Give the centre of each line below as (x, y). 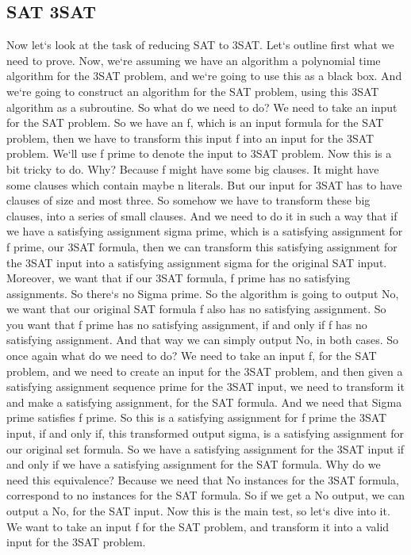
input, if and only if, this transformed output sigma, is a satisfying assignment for (205, 433)
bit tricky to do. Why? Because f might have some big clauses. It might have (193, 168)
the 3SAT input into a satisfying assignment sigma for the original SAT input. (197, 262)
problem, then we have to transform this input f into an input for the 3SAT (190, 138)
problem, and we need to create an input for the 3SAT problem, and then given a (205, 371)
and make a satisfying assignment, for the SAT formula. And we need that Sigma (204, 402)
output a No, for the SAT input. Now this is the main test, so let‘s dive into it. (198, 511)
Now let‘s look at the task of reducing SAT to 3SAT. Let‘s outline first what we (200, 45)
